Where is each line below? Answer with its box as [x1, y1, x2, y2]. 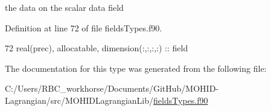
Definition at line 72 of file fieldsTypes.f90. [5, 21, 162, 34]
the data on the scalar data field [5, 1, 124, 13]
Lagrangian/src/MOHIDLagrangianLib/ [5, 94, 154, 106]
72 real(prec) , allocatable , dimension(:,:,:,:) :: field [5, 42, 188, 54]
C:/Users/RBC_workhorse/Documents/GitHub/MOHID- [5, 82, 219, 95]
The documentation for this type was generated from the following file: [5, 62, 267, 74]
